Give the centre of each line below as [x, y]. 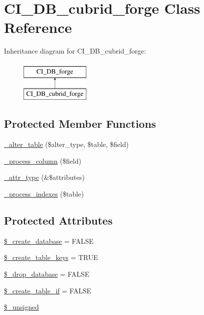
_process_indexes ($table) [44, 194]
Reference [38, 27]
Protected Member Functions [80, 124]
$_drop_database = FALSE [47, 274]
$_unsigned [22, 307]
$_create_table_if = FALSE [48, 290]
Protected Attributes [58, 220]
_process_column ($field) [43, 160]
